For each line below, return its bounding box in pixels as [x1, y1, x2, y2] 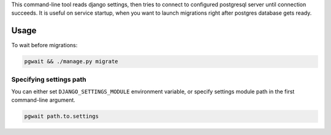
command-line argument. [11, 96, 76, 104]
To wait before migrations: [11, 42, 78, 49]
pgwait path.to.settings [24, 113, 99, 120]
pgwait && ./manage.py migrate [24, 58, 119, 65]
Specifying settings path [11, 75, 86, 83]
